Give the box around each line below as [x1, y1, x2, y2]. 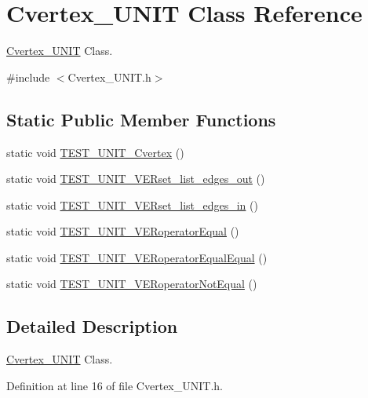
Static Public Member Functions [6, 107, 276, 131]
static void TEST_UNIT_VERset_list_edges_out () [6, 170, 265, 187]
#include [6, 68, 50, 85]
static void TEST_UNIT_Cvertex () [6, 144, 184, 160]
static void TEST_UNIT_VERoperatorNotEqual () [6, 276, 257, 292]
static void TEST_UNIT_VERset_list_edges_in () [6, 196, 258, 213]
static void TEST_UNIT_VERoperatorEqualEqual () [6, 249, 268, 265]
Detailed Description [6, 314, 178, 338]
